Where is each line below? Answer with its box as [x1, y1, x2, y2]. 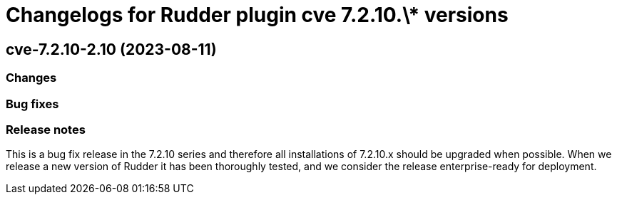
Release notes [6, 122, 86, 137]
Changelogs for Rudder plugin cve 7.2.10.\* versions [6, 3, 509, 27]
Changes [6, 70, 57, 85]
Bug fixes [6, 96, 59, 111]
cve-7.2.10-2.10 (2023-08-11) [6, 40, 217, 58]
